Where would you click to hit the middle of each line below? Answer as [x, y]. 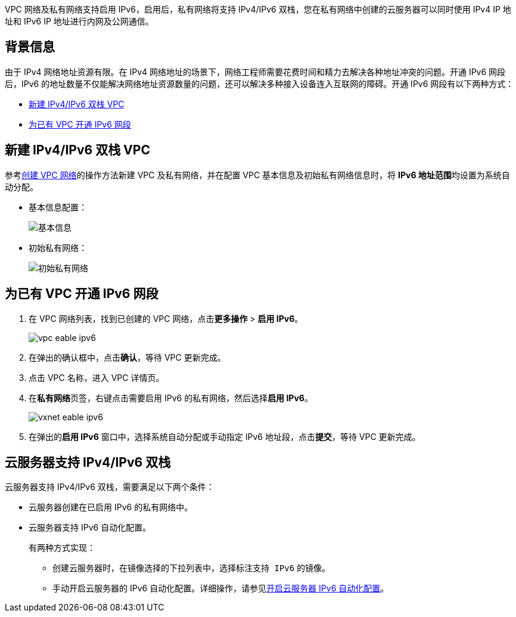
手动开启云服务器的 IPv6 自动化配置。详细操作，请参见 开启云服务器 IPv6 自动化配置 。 [221, 588]
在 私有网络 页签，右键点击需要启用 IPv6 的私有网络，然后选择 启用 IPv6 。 [171, 398]
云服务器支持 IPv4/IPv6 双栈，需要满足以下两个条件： [110, 487]
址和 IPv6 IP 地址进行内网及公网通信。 [79, 21]
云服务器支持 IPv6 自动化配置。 [90, 528]
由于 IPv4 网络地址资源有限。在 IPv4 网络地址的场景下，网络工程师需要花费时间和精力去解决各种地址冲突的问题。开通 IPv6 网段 [255, 72]
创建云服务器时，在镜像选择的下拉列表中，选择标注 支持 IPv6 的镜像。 [192, 568]
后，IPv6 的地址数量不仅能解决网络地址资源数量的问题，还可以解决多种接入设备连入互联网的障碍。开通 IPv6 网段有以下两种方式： [259, 83]
